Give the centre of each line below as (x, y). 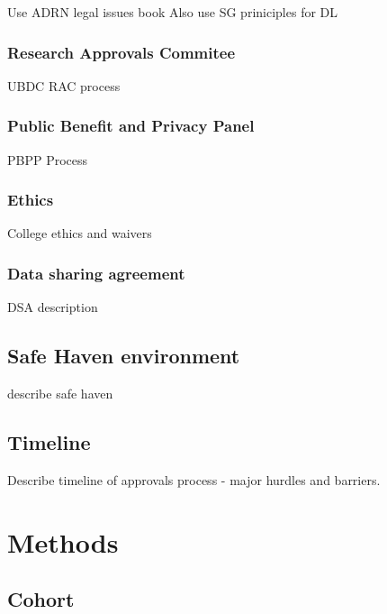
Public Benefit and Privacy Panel (131, 126)
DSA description (53, 307)
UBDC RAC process (64, 85)
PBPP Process (48, 159)
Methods (63, 541)
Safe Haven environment (124, 356)
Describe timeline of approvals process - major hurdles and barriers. (194, 479)
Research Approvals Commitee (121, 52)
